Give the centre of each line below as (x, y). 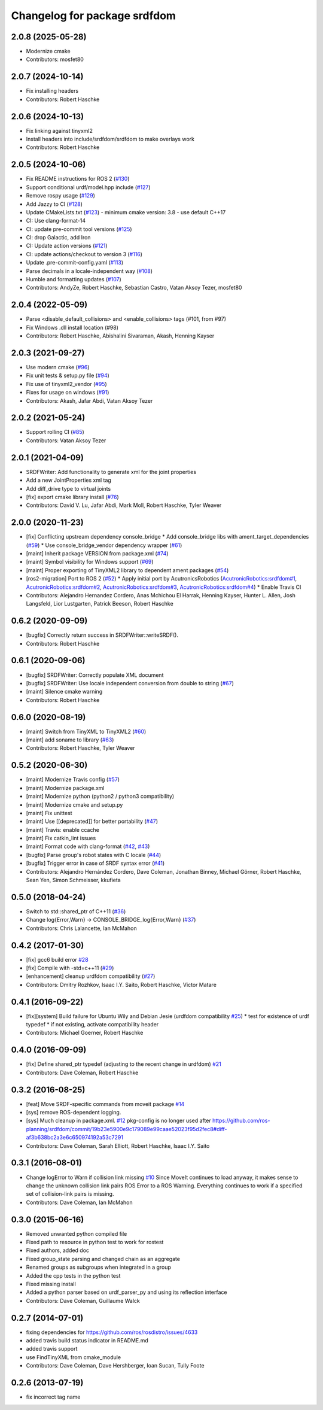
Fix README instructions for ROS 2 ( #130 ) (78, 179)
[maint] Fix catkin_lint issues (61, 838)
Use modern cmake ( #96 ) (58, 367)
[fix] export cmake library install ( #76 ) (72, 497)
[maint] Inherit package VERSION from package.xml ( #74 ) (97, 554)
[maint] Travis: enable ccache (63, 829)
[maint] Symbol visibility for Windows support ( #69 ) (90, 562)
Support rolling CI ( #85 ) (55, 432)
